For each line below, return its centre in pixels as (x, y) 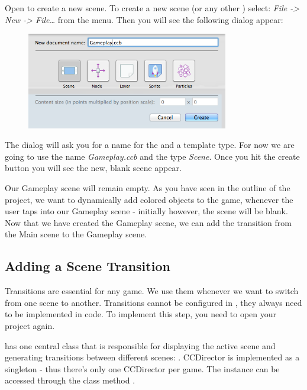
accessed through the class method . (70, 380)
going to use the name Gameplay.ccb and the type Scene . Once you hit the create (152, 156)
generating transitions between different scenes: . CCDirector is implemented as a (152, 357)
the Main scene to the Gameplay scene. (76, 234)
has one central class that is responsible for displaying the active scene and (140, 345)
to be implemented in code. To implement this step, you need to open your (141, 314)
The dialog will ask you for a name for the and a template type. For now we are (150, 145)
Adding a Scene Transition (88, 266)
